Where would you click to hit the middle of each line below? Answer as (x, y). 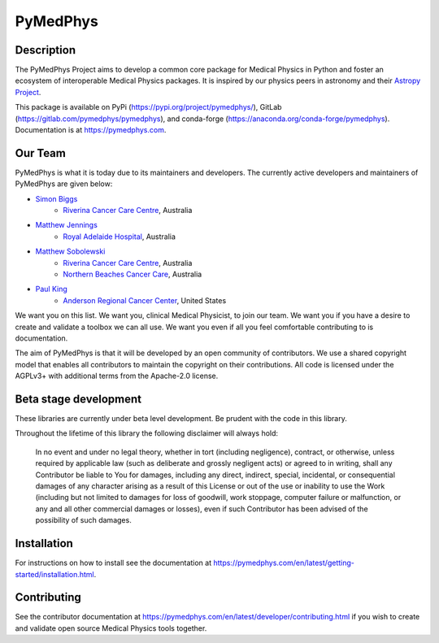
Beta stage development (78, 399)
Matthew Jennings (66, 225)
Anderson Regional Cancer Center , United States (145, 300)
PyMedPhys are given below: (64, 184)
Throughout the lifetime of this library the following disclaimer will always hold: (147, 433)
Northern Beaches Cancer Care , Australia (133, 274)
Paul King (52, 289)
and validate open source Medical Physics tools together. (111, 628)
